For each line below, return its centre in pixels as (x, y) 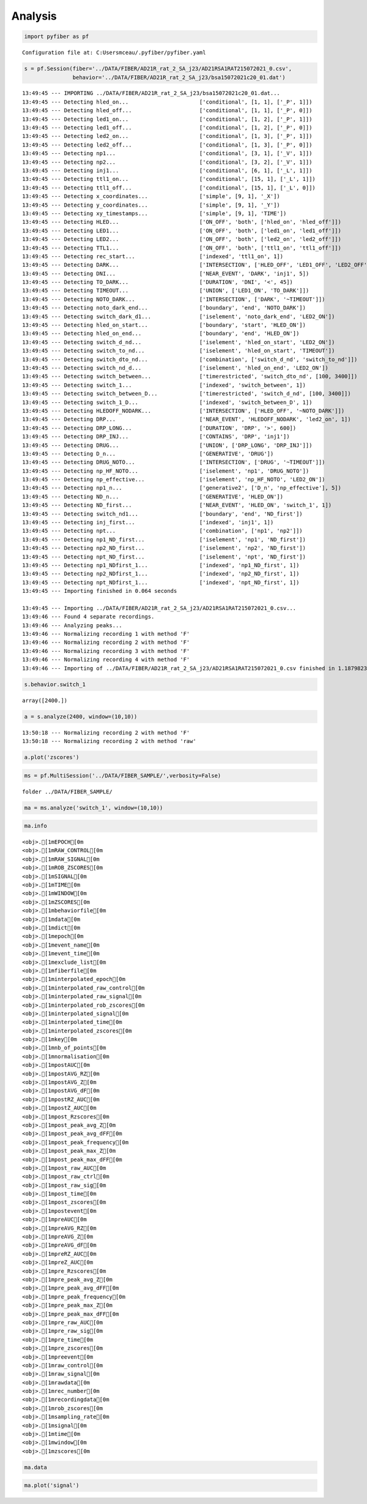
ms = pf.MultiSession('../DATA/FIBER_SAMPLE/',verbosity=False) (123, 775)
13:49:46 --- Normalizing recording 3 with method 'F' (106, 651)
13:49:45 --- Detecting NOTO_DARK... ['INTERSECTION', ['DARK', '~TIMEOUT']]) (174, 299)
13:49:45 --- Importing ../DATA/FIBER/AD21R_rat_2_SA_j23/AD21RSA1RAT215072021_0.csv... (159, 608)
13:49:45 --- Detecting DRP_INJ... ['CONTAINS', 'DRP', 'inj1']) (156, 437)
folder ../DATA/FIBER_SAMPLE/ (68, 792)
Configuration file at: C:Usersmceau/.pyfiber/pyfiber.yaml (114, 53)
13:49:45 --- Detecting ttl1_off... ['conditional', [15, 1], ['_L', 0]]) (169, 188)
